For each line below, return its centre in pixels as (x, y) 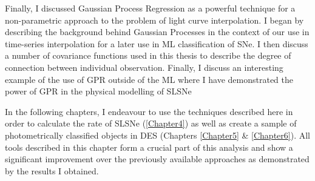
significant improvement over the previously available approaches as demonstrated (157, 159)
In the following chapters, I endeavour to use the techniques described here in (149, 111)
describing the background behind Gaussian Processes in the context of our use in (157, 32)
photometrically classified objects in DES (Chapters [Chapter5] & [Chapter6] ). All (157, 135)
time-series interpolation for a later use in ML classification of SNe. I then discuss (157, 43)
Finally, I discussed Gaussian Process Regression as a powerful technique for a (150, 8)
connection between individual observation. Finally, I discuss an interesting (144, 67)
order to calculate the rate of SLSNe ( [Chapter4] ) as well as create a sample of (151, 123)
